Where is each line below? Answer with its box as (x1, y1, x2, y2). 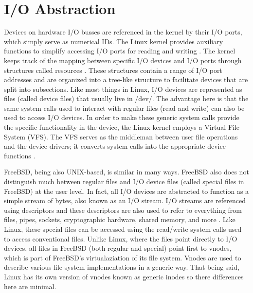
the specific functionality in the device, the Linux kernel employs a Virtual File (4, 122, 240, 132)
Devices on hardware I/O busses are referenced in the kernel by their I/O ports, (4, 27, 242, 37)
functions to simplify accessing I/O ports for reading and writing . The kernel (4, 46, 235, 56)
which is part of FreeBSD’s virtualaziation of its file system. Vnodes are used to (4, 252, 241, 262)
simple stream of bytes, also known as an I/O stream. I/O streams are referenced (4, 195, 246, 206)
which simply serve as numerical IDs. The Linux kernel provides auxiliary (4, 36, 223, 46)
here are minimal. (4, 281, 56, 291)
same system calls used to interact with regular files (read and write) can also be (4, 103, 245, 113)
